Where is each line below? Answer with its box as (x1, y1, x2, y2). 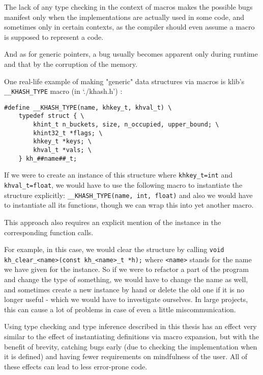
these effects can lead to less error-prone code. (4, 361, 148, 371)
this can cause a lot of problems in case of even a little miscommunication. (4, 304, 236, 314)
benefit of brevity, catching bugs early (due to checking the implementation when (4, 341, 257, 352)
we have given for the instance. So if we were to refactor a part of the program (4, 264, 249, 274)
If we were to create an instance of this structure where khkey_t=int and (4, 169, 232, 180)
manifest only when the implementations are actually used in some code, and (4, 11, 245, 22)
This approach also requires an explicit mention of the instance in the (4, 216, 221, 227)
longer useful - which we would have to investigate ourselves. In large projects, (4, 294, 248, 305)
